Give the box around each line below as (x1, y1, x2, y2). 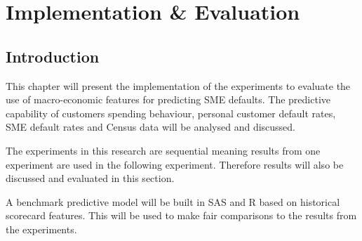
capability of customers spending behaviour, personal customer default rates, (6, 105, 336, 120)
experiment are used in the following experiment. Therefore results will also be (6, 157, 344, 171)
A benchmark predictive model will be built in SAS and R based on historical (6, 194, 340, 209)
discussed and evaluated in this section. (6, 171, 175, 185)
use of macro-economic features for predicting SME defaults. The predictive (6, 92, 331, 107)
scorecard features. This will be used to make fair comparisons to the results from (6, 208, 357, 223)
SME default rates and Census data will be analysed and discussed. (6, 119, 296, 134)
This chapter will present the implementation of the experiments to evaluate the (6, 78, 351, 93)
